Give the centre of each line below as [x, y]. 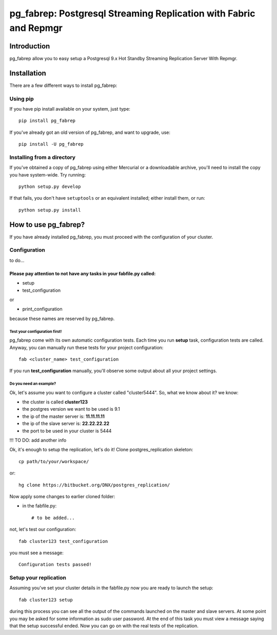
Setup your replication [38, 578]
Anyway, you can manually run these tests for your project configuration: [86, 347]
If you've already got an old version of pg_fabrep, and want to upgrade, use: [90, 132]
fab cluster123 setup [46, 600]
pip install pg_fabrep [47, 121]
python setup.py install [50, 210]
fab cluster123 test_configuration [63, 541]
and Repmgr [36, 28]
